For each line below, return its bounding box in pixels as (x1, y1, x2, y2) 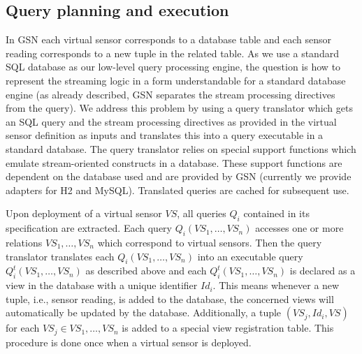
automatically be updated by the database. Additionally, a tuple (6, 305, 282, 320)
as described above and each (85, 263, 207, 278)
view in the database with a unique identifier (6, 278, 198, 293)
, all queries (177, 206, 226, 221)
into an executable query (197, 249, 303, 263)
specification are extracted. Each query (6, 221, 172, 235)
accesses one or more (255, 221, 344, 235)
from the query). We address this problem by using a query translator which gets (6, 101, 353, 115)
